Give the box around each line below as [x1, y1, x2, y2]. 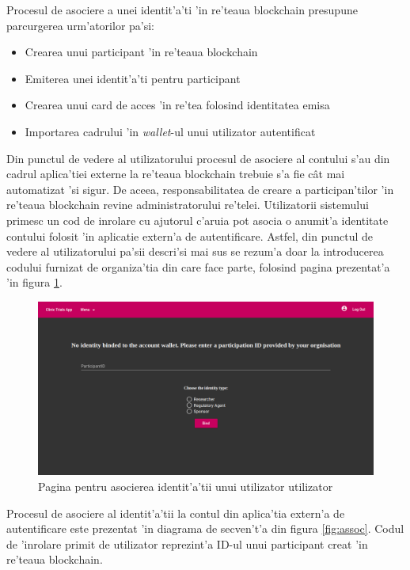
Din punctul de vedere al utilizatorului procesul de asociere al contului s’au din [6, 150, 390, 166]
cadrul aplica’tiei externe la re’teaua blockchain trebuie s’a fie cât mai [6, 165, 345, 182]
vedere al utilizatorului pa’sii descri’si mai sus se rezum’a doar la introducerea [6, 243, 384, 260]
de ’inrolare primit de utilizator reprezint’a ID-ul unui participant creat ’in [6, 535, 368, 552]
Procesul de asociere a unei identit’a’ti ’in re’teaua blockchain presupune [6, 2, 358, 17]
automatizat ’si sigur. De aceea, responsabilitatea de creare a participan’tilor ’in [6, 180, 394, 197]
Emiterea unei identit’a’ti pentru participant [25, 70, 241, 86]
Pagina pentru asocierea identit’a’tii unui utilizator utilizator [38, 477, 333, 494]
